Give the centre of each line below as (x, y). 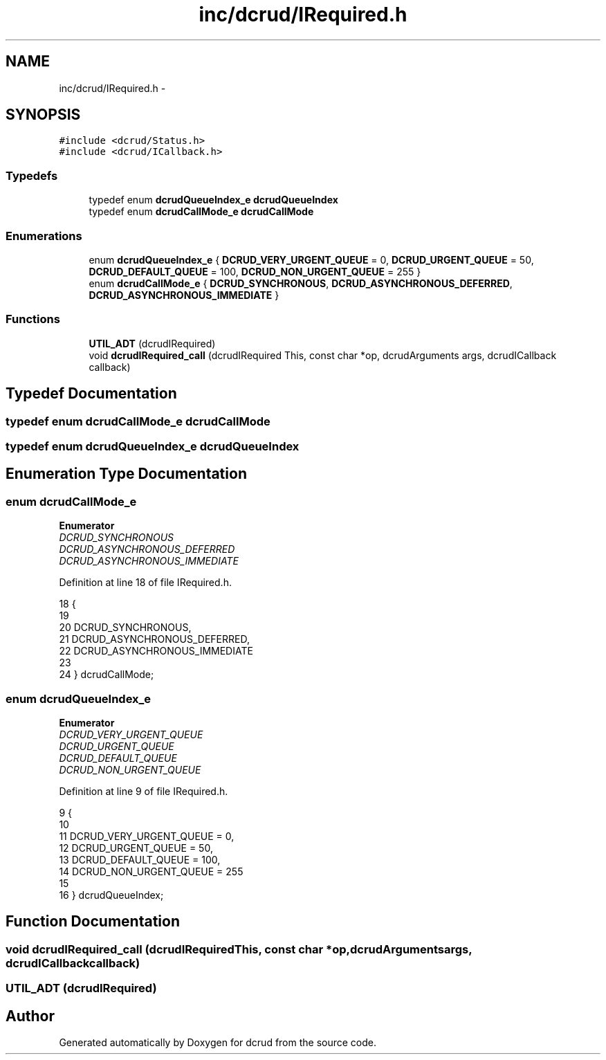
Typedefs (32, 175)
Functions (33, 319)
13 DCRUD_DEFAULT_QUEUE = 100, (140, 859)
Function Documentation (93, 922)
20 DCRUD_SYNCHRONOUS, (125, 628)
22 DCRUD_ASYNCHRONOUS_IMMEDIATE (156, 651)
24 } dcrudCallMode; (107, 675)
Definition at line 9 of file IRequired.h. (144, 791)
